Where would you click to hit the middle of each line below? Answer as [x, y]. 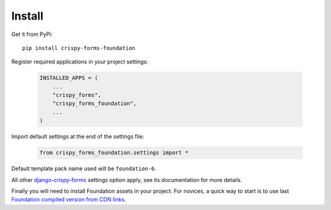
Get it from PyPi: [32, 34]
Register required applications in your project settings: [80, 62]
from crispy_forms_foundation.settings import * [114, 153]
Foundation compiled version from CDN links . [69, 200]
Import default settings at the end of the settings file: [78, 137]
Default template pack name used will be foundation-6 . [84, 168]
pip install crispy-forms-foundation [79, 48]
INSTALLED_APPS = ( [69, 78]
